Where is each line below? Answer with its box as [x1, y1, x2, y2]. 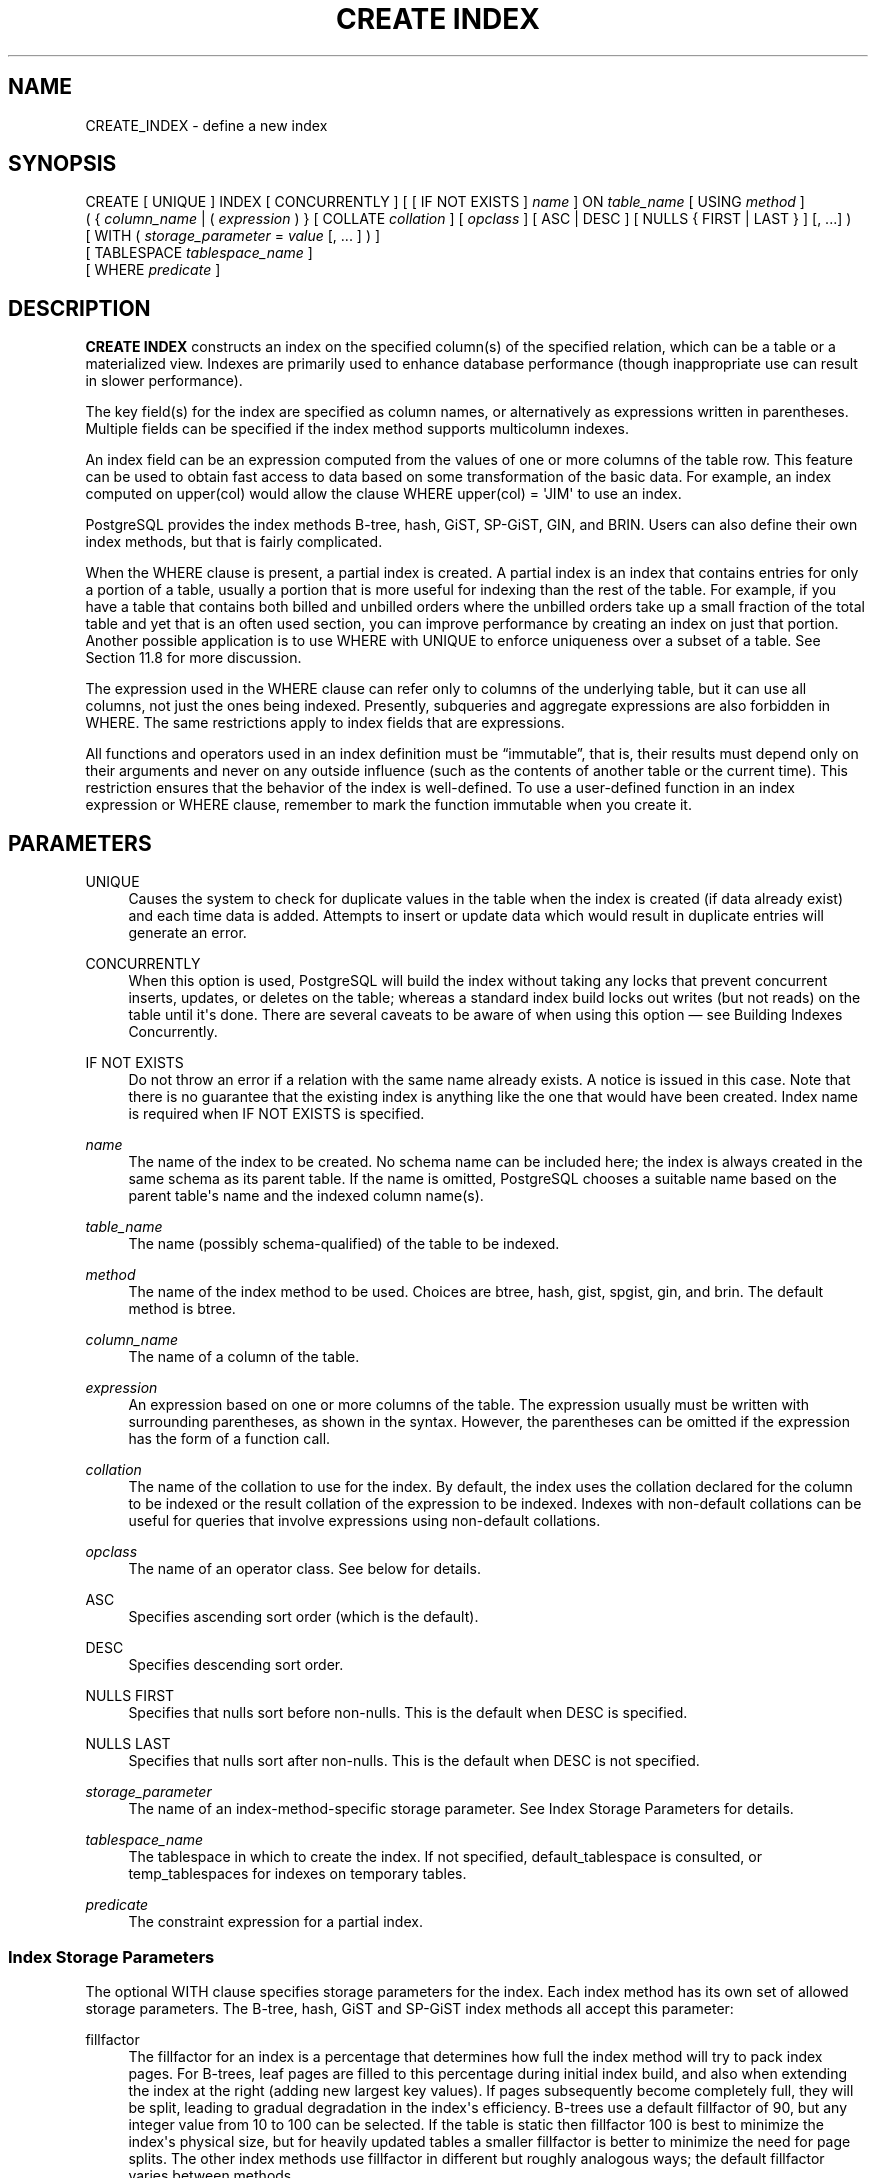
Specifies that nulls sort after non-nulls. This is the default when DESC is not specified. [128, 1752, 700, 1770]
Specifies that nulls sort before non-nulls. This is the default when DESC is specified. [128, 1704, 688, 1722]
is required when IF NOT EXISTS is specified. [128, 1105, 425, 1123]
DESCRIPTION [8, 295, 151, 321]
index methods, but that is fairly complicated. [85, 533, 383, 551]
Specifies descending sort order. [128, 1656, 344, 1674]
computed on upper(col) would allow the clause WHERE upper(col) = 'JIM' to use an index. [85, 485, 682, 503]
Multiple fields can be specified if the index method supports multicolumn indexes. [85, 420, 630, 438]
